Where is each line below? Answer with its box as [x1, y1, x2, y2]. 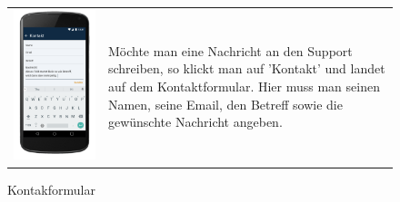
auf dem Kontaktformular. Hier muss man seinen [107, 77, 380, 96]
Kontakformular [7, 179, 95, 198]
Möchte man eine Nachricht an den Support [107, 41, 353, 60]
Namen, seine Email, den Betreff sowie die [107, 94, 343, 113]
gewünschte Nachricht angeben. [107, 112, 283, 131]
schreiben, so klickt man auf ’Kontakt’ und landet [107, 59, 385, 78]
